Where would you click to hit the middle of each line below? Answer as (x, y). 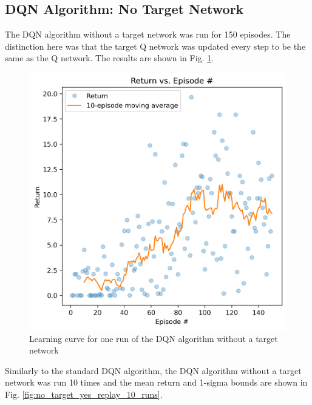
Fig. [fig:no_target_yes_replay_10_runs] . (84, 394)
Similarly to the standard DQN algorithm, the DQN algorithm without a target (153, 370)
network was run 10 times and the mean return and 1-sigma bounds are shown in (156, 382)
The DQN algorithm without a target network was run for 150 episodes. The (148, 34)
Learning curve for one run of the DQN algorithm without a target (154, 338)
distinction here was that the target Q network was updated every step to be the (155, 46)
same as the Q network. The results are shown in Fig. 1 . (110, 58)
